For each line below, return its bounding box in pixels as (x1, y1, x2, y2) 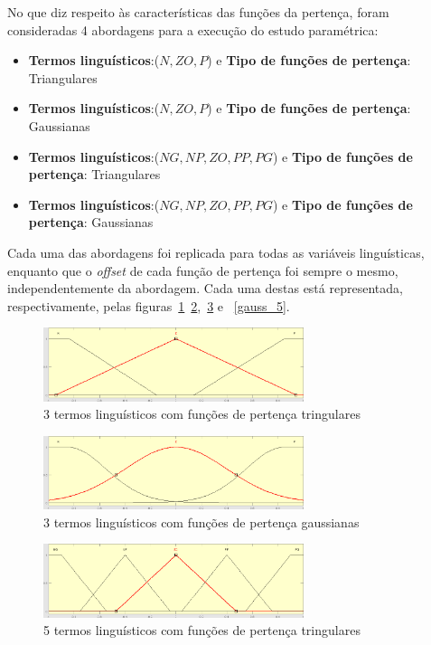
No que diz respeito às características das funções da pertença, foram (7, 3, 389, 21)
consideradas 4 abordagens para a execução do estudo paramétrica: (7, 20, 379, 39)
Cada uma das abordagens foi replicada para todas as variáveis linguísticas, (7, 242, 425, 261)
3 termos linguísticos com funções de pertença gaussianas (43, 512, 360, 531)
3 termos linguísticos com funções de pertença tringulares (43, 404, 361, 423)
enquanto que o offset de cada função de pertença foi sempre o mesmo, (7, 261, 398, 280)
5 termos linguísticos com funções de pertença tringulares (43, 621, 361, 640)
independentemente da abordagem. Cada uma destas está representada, (7, 279, 403, 298)
